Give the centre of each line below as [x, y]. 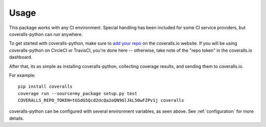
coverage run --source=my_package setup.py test [78, 93]
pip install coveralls [45, 87]
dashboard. [21, 57]
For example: [22, 75]
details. [17, 118]
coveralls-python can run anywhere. [46, 34]
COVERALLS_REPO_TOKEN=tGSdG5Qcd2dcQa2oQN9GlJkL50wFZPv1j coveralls [101, 100]
